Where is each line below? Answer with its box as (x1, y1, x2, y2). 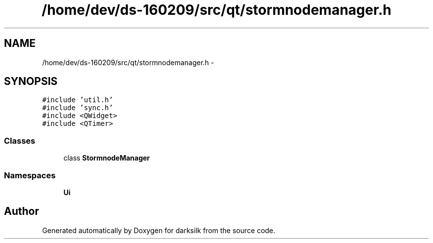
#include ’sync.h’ (42, 104, 113, 112)
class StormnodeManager (63, 154, 150, 162)
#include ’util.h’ (42, 96, 113, 104)
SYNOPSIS (4, 75, 58, 88)
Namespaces (4, 170, 56, 180)
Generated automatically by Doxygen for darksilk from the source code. (42, 226, 275, 235)
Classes (4, 135, 36, 146)
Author (4, 205, 39, 218)
